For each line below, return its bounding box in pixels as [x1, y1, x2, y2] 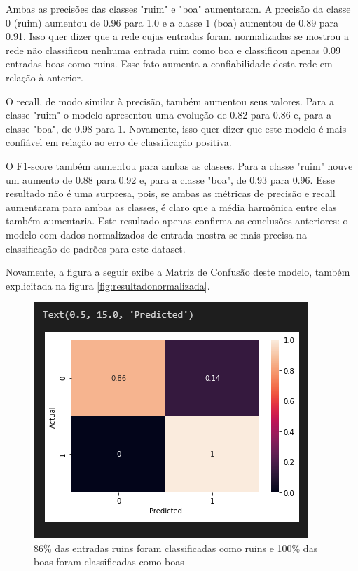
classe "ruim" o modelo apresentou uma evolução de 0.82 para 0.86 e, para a [6, 107, 332, 122]
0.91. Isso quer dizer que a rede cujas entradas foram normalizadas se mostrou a [6, 29, 349, 43]
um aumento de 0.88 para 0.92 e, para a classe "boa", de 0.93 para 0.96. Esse [6, 172, 335, 187]
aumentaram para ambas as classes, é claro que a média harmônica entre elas [6, 199, 337, 214]
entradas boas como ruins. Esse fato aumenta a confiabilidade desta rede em [6, 56, 333, 71]
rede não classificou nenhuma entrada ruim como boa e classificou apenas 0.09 [6, 42, 341, 57]
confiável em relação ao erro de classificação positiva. [6, 135, 232, 149]
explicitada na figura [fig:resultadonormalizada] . [6, 278, 210, 293]
